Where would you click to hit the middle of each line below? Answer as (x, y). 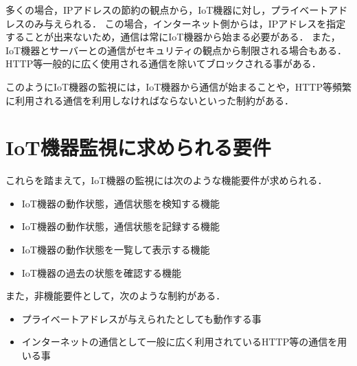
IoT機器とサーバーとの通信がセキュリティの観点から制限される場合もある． (176, 50)
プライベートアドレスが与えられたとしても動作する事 (141, 318)
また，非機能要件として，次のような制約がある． (116, 296)
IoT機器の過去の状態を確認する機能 (101, 272)
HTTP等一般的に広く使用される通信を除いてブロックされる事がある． (163, 64)
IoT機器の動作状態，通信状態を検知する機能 (120, 203)
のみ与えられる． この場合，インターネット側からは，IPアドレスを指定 (185, 23)
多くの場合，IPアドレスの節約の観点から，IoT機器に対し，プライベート (167, 10)
